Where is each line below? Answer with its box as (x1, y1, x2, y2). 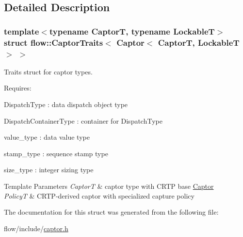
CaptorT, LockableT (158, 36, 240, 48)
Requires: (4, 83, 32, 93)
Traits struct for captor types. (4, 66, 93, 76)
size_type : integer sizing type (4, 164, 94, 175)
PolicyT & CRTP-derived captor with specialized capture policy (4, 190, 194, 201)
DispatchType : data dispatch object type (4, 99, 128, 109)
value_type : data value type (4, 132, 90, 142)
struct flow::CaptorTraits (4, 36, 103, 48)
